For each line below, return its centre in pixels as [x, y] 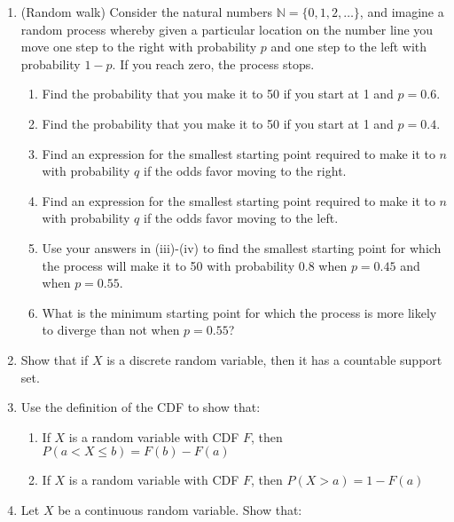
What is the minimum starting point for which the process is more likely [239, 312]
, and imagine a [402, 12]
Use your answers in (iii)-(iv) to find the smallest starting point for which [242, 247]
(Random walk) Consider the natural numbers [147, 12]
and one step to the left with [349, 47]
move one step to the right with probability [139, 47]
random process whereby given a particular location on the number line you [227, 29]
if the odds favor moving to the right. [245, 171]
